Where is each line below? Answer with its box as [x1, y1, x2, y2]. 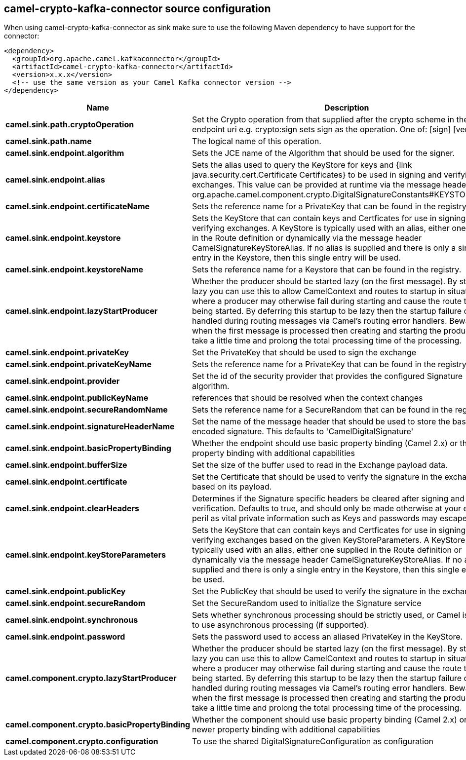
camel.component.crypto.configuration [5, 736, 158, 747]
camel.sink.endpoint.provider [5, 376, 120, 386]
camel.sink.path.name [5, 136, 92, 147]
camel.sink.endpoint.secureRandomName [5, 405, 168, 415]
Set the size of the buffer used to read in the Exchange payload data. [192, 460, 448, 470]
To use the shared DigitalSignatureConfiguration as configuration [192, 736, 434, 747]
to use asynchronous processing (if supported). [192, 620, 369, 630]
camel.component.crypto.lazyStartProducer [5, 673, 177, 684]
